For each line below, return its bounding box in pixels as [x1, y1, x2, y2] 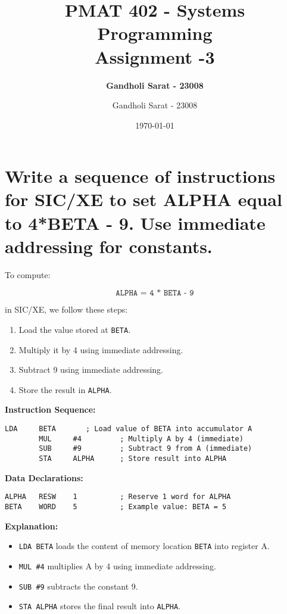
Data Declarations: [5, 471, 83, 484]
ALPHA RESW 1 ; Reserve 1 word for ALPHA [5, 493, 231, 501]
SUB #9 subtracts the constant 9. [18, 579, 138, 592]
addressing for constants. [5, 233, 213, 258]
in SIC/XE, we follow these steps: [5, 303, 128, 316]
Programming [97, 21, 213, 45]
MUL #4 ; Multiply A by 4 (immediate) [39, 434, 244, 443]
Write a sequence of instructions [5, 164, 276, 188]
